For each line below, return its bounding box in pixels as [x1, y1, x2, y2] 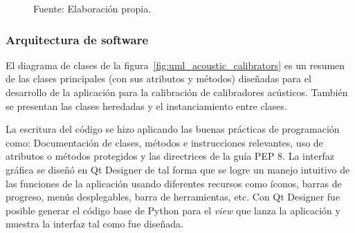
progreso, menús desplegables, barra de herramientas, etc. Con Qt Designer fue [6, 189, 340, 204]
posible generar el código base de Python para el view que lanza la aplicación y [6, 203, 340, 217]
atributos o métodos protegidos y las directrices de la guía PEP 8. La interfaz [6, 149, 335, 163]
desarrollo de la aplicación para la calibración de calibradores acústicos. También [6, 85, 348, 99]
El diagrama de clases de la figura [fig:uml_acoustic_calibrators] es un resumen [6, 57, 345, 72]
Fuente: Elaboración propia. [33, 1, 152, 15]
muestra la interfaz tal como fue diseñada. [6, 216, 183, 231]
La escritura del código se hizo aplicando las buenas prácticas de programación [6, 122, 340, 136]
